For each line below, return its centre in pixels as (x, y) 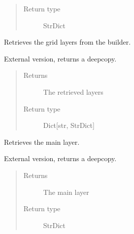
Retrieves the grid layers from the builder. (67, 42)
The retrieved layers (73, 91)
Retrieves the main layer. (42, 142)
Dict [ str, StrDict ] (69, 125)
